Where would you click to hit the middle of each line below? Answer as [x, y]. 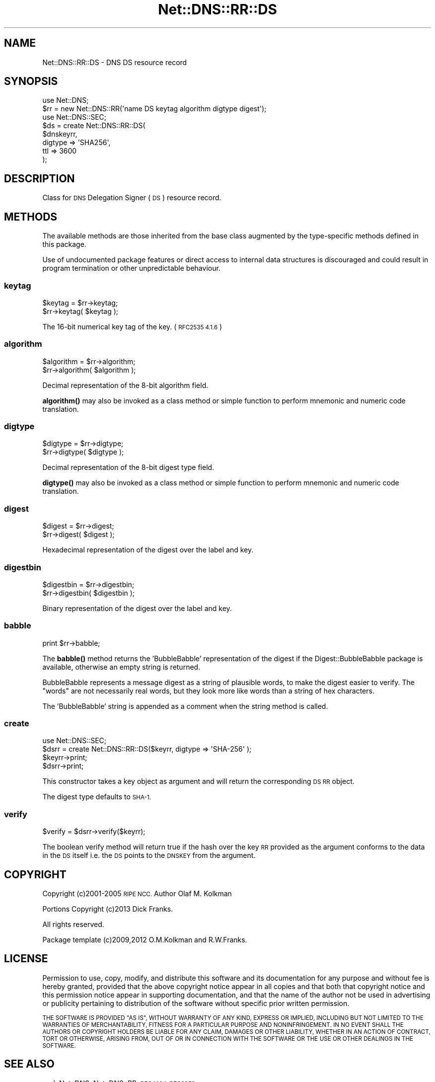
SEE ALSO [29, 1064]
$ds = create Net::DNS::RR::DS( [94, 126]
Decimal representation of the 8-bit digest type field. [128, 467]
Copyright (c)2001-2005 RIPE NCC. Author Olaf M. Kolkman [137, 893]
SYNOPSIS [31, 81]
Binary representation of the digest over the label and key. [137, 608]
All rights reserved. [73, 924]
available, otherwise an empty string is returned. [121, 667]
